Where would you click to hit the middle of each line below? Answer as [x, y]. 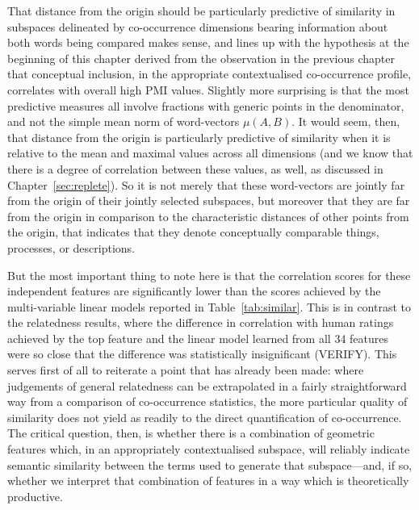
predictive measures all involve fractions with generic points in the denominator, [206, 105]
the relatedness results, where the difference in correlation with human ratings [201, 322]
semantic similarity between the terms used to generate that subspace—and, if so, [210, 464]
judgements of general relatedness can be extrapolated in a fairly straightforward [207, 385]
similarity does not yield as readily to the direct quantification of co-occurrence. [205, 417]
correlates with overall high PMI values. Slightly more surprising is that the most [208, 89]
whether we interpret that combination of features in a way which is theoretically [208, 481]
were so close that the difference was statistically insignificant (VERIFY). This [202, 354]
